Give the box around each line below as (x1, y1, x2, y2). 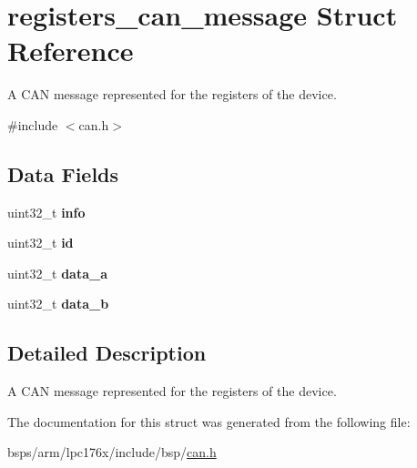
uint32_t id (7, 233, 74, 252)
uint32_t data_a (7, 263, 107, 282)
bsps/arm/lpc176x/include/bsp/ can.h (7, 443, 217, 462)
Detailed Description (7, 339, 207, 367)
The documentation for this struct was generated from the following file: (7, 412, 411, 431)
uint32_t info (7, 202, 86, 221)
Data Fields (7, 159, 119, 188)
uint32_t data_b (7, 294, 109, 313)
